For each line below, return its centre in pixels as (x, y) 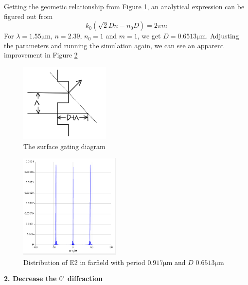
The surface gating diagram (64, 146)
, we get (149, 36)
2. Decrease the (30, 278)
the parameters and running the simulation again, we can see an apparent (114, 45)
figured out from (28, 16)
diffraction (85, 278)
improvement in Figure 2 (41, 55)
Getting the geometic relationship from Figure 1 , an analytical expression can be (124, 6)
